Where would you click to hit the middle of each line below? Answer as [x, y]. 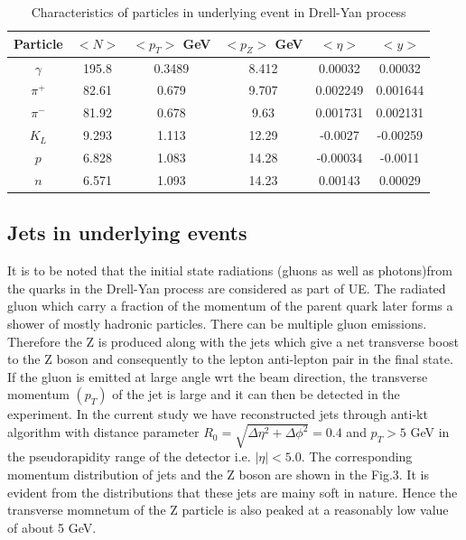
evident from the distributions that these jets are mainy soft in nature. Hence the [233, 492]
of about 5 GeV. [52, 527]
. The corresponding [357, 456]
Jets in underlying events [127, 233]
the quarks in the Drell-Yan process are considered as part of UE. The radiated [227, 288]
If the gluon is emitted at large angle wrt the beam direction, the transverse [218, 376]
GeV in [430, 432]
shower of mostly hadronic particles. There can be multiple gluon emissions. [217, 323]
